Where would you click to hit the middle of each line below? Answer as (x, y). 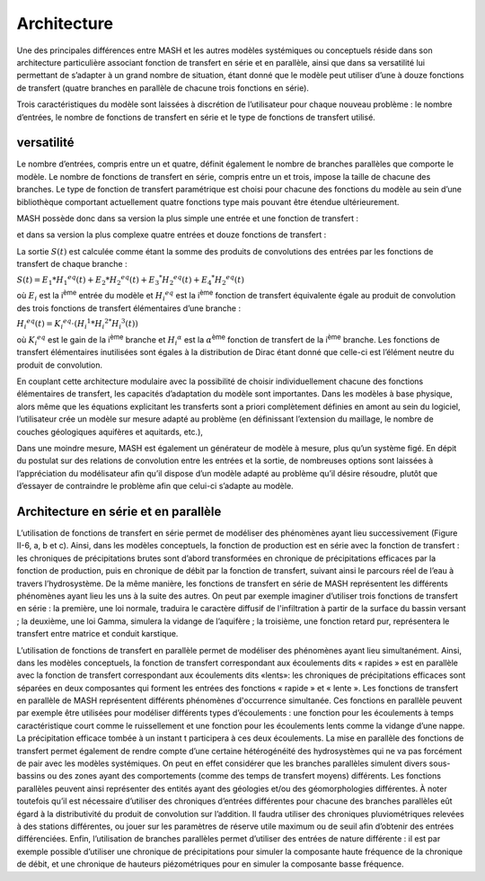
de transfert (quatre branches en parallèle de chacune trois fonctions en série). (163, 88)
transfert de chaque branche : (72, 264)
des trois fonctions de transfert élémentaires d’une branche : (129, 308)
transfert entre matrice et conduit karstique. (97, 634)
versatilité (45, 142)
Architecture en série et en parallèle (119, 511)
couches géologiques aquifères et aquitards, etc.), (110, 432)
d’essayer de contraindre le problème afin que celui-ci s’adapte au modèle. (155, 486)
